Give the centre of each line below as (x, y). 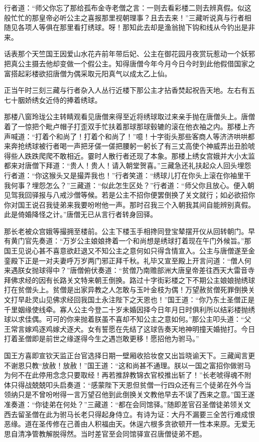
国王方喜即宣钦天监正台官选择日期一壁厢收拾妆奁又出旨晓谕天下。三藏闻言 (126, 355)
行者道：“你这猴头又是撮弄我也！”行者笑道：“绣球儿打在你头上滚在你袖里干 (128, 175)
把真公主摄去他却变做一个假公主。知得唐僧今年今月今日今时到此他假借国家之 (129, 63)
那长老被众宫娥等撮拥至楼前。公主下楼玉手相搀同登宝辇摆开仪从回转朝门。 (126, 231)
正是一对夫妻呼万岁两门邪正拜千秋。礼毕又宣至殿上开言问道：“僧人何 (138, 260)
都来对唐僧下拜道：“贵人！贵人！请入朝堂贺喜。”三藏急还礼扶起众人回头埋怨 (128, 165)
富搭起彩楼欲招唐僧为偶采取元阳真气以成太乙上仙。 (88, 73)
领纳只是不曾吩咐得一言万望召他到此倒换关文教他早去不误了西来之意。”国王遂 (129, 394)
